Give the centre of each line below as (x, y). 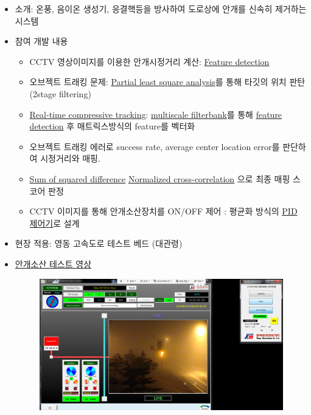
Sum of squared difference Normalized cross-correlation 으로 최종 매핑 (160, 178)
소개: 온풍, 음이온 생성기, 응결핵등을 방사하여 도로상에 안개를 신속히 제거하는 (161, 9)
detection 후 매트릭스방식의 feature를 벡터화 (112, 126)
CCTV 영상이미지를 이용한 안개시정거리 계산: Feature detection (149, 61)
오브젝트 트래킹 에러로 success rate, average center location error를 (155, 146)
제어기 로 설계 (54, 223)
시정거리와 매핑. (70, 158)
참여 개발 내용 (41, 41)
